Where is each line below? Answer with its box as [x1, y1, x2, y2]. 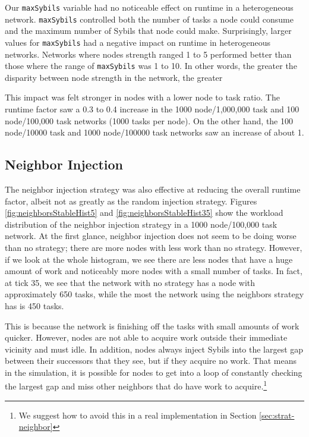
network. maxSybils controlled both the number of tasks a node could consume [5, 12, 294, 25]
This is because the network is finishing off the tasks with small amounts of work [5, 319, 299, 332]
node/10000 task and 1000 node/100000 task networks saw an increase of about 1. [5, 126, 304, 139]
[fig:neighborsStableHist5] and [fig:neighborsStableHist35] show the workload [5, 206, 283, 219]
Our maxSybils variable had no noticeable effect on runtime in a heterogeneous [5, 1, 294, 13]
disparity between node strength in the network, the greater [5, 71, 223, 83]
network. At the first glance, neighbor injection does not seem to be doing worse [5, 229, 297, 242]
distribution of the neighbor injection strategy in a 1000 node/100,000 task [5, 218, 278, 230]
